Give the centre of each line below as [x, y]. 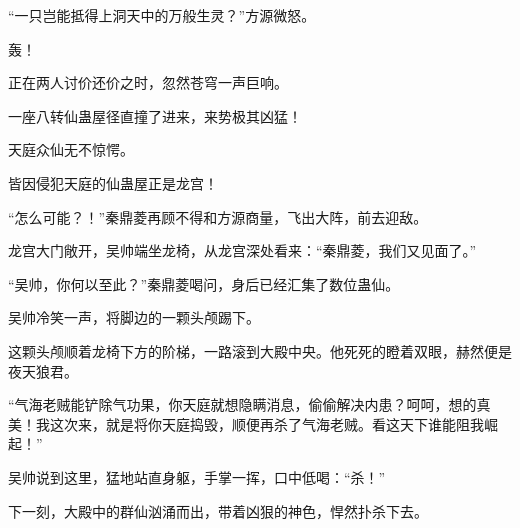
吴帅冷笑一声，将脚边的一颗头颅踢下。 [134, 317]
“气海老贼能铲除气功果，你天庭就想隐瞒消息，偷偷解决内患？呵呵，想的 [242, 404]
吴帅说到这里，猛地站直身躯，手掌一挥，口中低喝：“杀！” [197, 476]
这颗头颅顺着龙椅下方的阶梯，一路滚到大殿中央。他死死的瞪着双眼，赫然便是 [260, 350]
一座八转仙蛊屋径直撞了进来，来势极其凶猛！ [155, 115]
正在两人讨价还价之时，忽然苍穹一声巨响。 [148, 82]
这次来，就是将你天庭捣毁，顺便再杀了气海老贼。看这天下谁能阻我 [266, 423]
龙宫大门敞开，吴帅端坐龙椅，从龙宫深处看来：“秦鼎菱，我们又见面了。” [242, 250]
